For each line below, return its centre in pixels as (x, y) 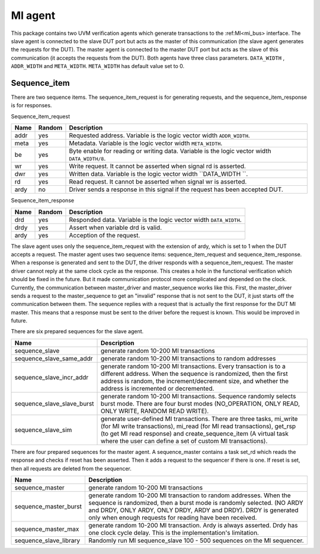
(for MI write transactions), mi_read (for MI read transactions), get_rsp (199, 426)
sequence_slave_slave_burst (54, 404)
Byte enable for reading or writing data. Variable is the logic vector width (170, 151)
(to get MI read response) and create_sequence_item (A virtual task (195, 433)
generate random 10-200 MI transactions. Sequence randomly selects (199, 396)
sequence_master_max (47, 529)
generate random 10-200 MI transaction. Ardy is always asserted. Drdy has (193, 526)
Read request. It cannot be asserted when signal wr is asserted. (158, 182)
